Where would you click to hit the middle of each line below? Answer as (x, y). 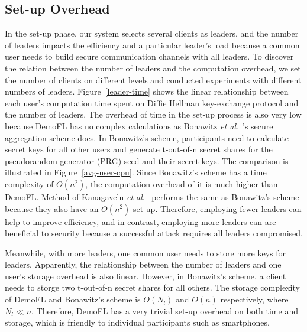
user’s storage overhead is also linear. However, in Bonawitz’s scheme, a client (146, 276)
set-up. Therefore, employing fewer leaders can (217, 208)
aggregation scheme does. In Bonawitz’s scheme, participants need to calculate (147, 137)
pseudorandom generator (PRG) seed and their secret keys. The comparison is (147, 160)
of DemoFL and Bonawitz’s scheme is (73, 299)
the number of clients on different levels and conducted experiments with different (153, 79)
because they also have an (52, 208)
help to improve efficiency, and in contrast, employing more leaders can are (140, 221)
